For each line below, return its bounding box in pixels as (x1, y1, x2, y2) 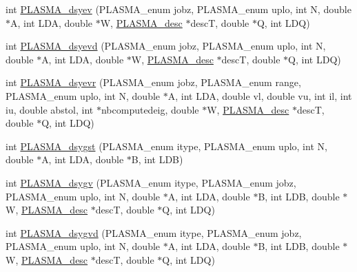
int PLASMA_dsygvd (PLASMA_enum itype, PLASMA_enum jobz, (6, 225, 302, 240)
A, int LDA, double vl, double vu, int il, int (167, 88, 352, 103)
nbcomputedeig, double (101, 102, 199, 116)
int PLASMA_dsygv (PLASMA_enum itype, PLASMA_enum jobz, (6, 175, 296, 189)
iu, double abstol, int (6, 102, 94, 116)
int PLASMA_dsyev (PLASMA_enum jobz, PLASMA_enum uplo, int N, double (6, 2, 351, 16)
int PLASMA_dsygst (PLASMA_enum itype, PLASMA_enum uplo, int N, (6, 138, 327, 153)
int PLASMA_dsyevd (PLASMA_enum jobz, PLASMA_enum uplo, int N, (6, 39, 326, 53)
